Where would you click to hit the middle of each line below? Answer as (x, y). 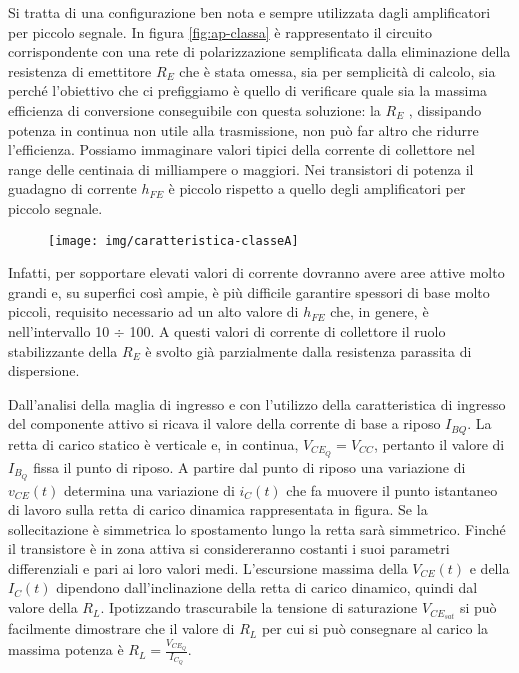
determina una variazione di (149, 489)
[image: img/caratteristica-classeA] (173, 240)
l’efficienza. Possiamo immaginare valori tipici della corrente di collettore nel (241, 149)
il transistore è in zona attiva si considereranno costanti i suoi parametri (229, 548)
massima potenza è (66, 649)
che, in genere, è (379, 311)
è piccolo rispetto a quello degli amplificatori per (317, 188)
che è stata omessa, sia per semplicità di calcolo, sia (337, 70)
